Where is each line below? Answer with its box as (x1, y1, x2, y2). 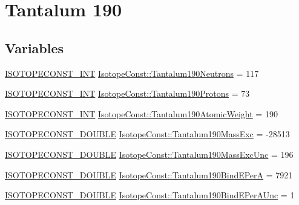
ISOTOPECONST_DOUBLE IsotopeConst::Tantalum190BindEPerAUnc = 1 (5, 189, 295, 201)
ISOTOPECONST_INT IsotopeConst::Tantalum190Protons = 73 (5, 87, 250, 100)
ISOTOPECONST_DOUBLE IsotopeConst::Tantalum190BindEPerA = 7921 (5, 168, 293, 181)
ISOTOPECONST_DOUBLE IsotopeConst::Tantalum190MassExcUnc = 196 (5, 148, 294, 160)
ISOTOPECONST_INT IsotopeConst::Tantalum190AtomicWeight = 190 (5, 107, 278, 120)
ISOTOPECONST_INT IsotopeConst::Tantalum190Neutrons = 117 (5, 67, 259, 79)
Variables (5, 38, 64, 57)
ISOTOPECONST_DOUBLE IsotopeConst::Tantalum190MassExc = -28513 (5, 128, 290, 140)
